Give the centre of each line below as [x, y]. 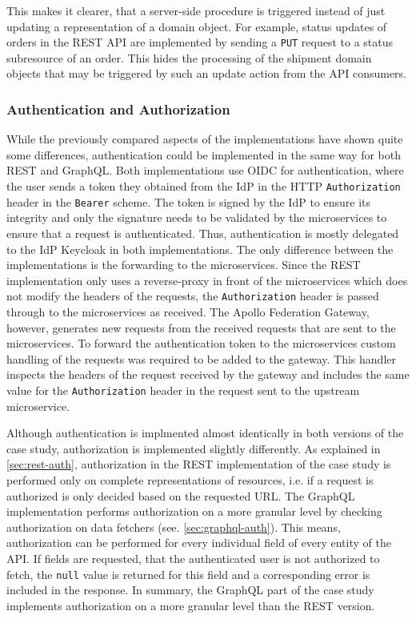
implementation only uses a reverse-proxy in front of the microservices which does [207, 280]
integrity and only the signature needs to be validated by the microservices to [197, 217]
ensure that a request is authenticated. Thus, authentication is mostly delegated [203, 233]
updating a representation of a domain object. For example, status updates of [197, 26]
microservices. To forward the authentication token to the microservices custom [201, 343]
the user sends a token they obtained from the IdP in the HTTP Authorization [204, 186]
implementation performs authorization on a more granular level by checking [194, 511]
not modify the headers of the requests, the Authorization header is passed [193, 296]
